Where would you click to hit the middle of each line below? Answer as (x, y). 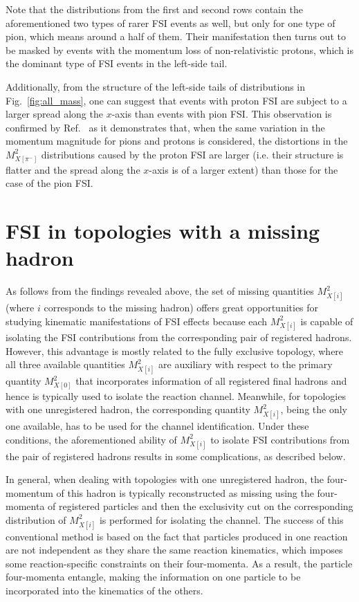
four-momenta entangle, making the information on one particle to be (153, 577)
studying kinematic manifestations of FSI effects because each (137, 321)
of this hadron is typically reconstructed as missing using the (185, 492)
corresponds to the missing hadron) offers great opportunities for (181, 307)
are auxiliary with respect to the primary (246, 364)
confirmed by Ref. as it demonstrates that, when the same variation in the (165, 127)
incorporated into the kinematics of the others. (104, 591)
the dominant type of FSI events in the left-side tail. (117, 63)
